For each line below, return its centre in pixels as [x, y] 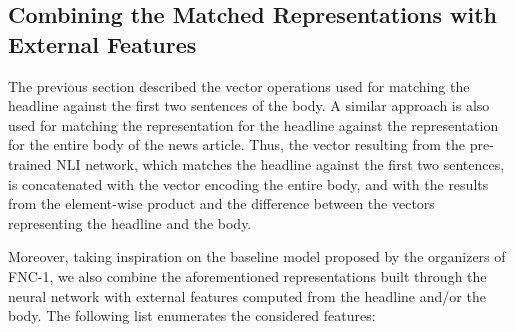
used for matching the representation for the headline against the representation [253, 124]
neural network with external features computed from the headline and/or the [247, 295]
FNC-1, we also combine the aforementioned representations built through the [247, 275]
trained [30, 163]
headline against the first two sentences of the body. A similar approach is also [249, 105]
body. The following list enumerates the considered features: [192, 315]
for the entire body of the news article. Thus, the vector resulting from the [237, 144]
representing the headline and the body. [130, 222]
